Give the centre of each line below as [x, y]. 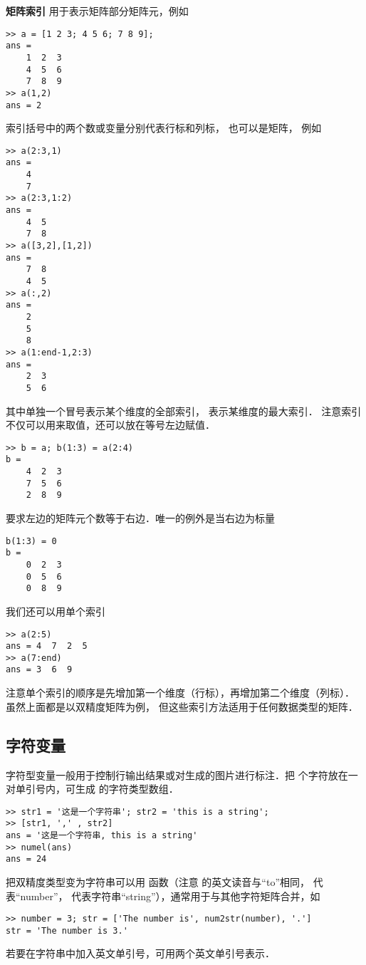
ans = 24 [26, 859]
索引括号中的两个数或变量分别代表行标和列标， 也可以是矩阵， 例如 [164, 128]
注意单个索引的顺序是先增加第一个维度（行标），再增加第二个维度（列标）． [180, 693]
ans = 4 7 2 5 [47, 646]
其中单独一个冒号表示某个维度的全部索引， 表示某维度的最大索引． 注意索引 [184, 411]
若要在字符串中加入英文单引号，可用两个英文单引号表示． [140, 953]
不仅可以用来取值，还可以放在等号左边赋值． [110, 425]
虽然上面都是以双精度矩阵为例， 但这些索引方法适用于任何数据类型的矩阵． [182, 706]
